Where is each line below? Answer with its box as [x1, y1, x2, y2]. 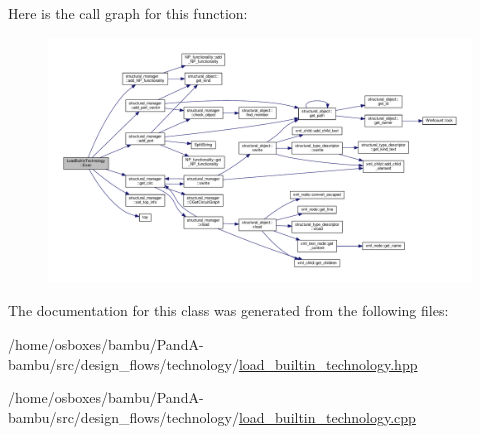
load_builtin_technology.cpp [238, 406, 416, 427]
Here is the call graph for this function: [8, 3, 248, 23]
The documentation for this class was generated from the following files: [8, 300, 449, 321]
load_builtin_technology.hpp [238, 353, 418, 374]
